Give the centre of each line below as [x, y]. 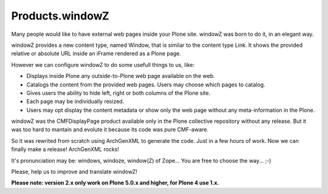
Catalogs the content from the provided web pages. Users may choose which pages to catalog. [146, 85]
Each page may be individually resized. [75, 102]
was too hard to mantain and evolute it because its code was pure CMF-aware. [110, 130]
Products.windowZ [60, 16]
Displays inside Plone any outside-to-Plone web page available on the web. [121, 76]
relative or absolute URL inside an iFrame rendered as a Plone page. [96, 54]
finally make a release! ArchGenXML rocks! [65, 150]
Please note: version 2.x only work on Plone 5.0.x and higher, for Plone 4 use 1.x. [115, 183]
